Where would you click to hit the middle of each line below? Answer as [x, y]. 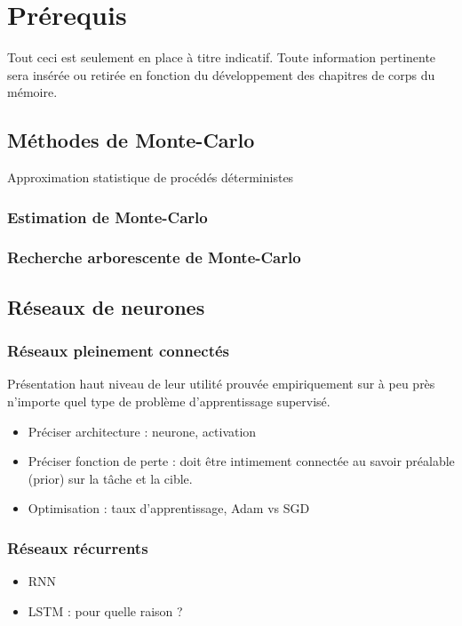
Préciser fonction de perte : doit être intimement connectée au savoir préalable [241, 461]
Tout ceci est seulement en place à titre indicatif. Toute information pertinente [222, 57]
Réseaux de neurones [106, 306]
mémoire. [32, 92]
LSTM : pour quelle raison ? [105, 610]
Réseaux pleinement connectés [118, 351]
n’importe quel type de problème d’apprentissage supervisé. [169, 401]
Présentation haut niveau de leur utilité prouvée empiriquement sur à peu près [221, 384]
